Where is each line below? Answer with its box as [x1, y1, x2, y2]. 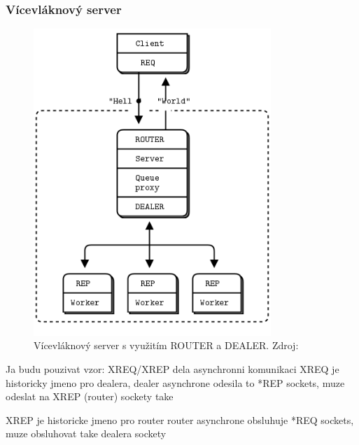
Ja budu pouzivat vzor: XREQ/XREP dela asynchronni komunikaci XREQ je [6, 361, 339, 376]
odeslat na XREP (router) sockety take [6, 389, 174, 404]
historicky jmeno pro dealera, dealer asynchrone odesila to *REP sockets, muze [6, 375, 345, 390]
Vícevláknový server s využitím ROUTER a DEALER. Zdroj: [34, 338, 299, 353]
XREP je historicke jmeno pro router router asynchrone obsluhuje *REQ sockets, [6, 412, 354, 427]
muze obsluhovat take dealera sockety [6, 426, 167, 441]
